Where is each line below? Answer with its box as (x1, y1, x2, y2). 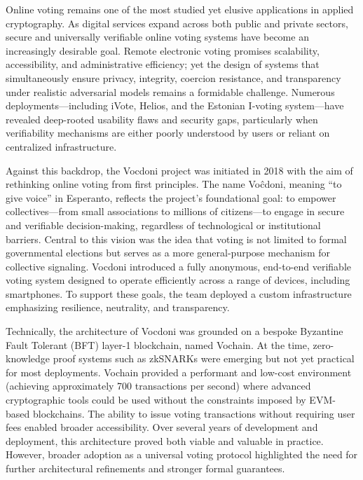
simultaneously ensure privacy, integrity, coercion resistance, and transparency (6, 70, 341, 85)
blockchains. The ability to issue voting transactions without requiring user (32, 406, 355, 420)
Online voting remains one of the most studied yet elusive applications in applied (6, 2, 354, 16)
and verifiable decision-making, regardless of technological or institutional (6, 217, 321, 232)
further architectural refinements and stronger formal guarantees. (6, 461, 285, 475)
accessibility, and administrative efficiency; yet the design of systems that (6, 57, 320, 71)
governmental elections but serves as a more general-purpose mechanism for (6, 245, 331, 260)
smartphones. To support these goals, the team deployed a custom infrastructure (6, 286, 352, 301)
